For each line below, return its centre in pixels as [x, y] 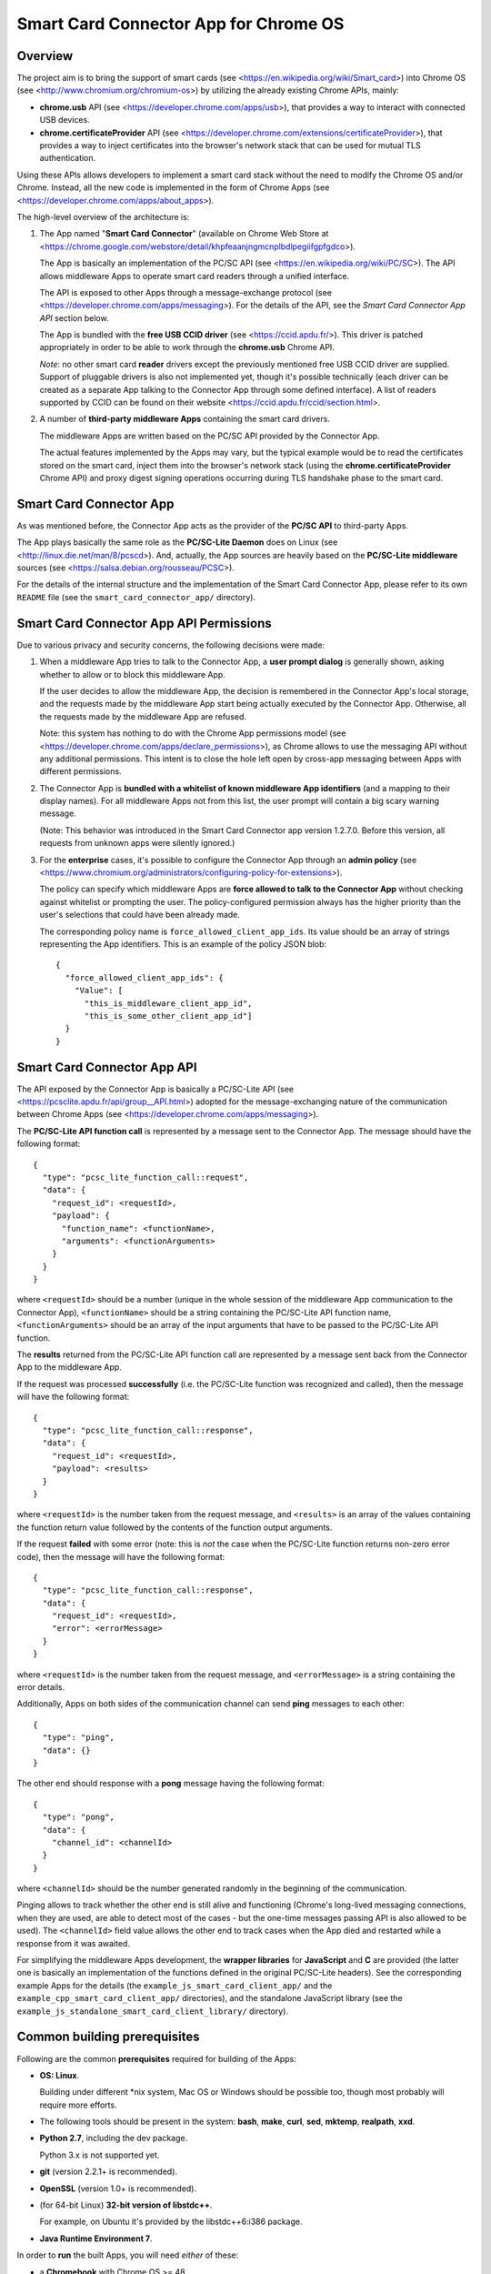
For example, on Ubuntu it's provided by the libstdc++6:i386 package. [171, 2222]
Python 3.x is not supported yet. [100, 2155]
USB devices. [65, 120]
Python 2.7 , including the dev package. [114, 2138]
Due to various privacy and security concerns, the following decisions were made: [171, 645]
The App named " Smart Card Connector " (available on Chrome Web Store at [184, 234]
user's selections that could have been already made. [140, 915]
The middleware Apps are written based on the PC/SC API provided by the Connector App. [210, 436]
